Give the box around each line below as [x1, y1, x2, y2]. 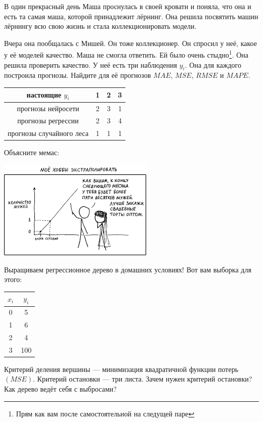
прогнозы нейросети [17, 103, 79, 113]
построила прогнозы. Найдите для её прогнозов [4, 70, 151, 80]
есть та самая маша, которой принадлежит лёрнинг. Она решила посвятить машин [4, 11, 258, 21]
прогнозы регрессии [17, 115, 79, 126]
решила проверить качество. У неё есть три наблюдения [4, 59, 178, 70]
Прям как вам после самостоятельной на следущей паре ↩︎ [16, 408, 195, 418]
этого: [4, 274, 22, 285]
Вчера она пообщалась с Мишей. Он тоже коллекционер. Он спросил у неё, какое [4, 37, 257, 48]
